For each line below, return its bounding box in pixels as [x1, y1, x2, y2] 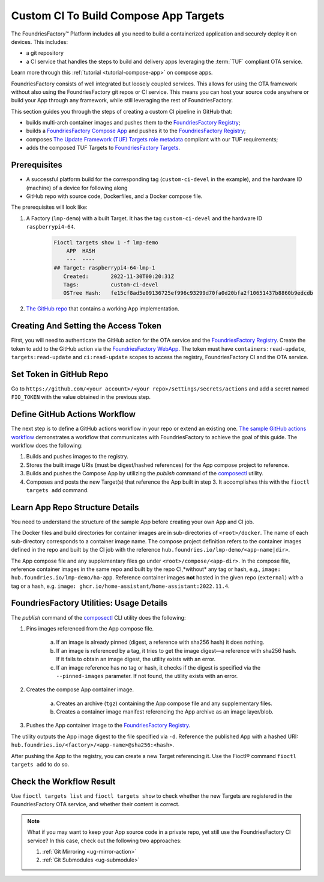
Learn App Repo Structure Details [11, 502, 139, 513]
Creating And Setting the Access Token [11, 321, 162, 331]
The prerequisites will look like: [11, 203, 88, 211]
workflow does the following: [11, 442, 83, 449]
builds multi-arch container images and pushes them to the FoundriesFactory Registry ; [26, 119, 241, 126]
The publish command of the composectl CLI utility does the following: [11, 614, 186, 621]
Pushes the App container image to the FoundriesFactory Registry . [26, 722, 191, 729]
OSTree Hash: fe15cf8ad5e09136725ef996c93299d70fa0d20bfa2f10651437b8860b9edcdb [63, 289, 313, 297]
